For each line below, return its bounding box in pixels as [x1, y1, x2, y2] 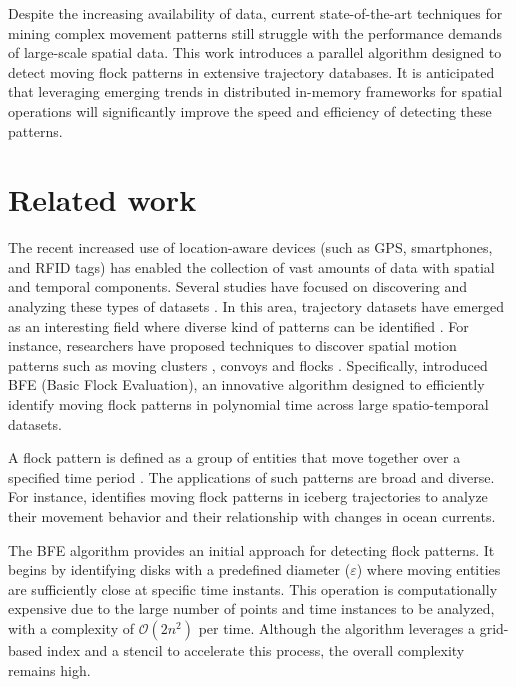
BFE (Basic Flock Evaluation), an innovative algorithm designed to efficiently [8, 374, 485, 395]
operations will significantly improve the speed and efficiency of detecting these [8, 100, 492, 121]
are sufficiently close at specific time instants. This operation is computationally [8, 578, 498, 599]
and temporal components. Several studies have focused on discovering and [8, 276, 468, 297]
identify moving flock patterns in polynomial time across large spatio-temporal [8, 394, 489, 415]
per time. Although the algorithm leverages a [198, 617, 475, 638]
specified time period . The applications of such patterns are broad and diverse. [8, 466, 495, 487]
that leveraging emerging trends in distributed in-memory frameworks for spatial [8, 81, 503, 102]
